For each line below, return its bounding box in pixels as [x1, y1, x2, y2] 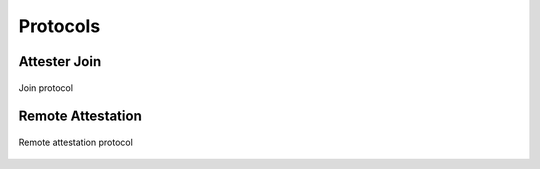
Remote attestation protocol [18, 136, 134, 148]
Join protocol [18, 81, 74, 94]
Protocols [18, 15, 101, 37]
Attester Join [18, 53, 102, 70]
